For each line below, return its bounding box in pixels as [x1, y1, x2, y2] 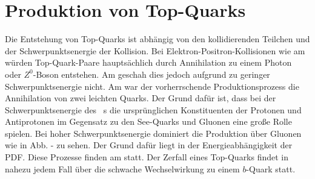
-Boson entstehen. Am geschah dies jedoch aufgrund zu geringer [33, 68, 270, 80]
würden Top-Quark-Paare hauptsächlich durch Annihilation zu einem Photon [5, 56, 292, 69]
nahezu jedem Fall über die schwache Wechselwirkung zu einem [5, 162, 240, 175]
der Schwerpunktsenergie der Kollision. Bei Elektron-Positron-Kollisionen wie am [5, 44, 305, 57]
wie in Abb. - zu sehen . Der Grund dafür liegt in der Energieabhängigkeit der [5, 139, 293, 151]
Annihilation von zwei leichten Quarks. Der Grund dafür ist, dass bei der [5, 92, 276, 104]
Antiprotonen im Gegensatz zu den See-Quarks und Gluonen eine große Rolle [5, 115, 292, 128]
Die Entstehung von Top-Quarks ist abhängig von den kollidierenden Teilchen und [5, 33, 310, 45]
